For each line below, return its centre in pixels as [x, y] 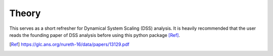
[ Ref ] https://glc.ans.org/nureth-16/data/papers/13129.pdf [70, 44]
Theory [25, 13]
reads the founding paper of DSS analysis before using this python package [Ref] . [95, 35]
